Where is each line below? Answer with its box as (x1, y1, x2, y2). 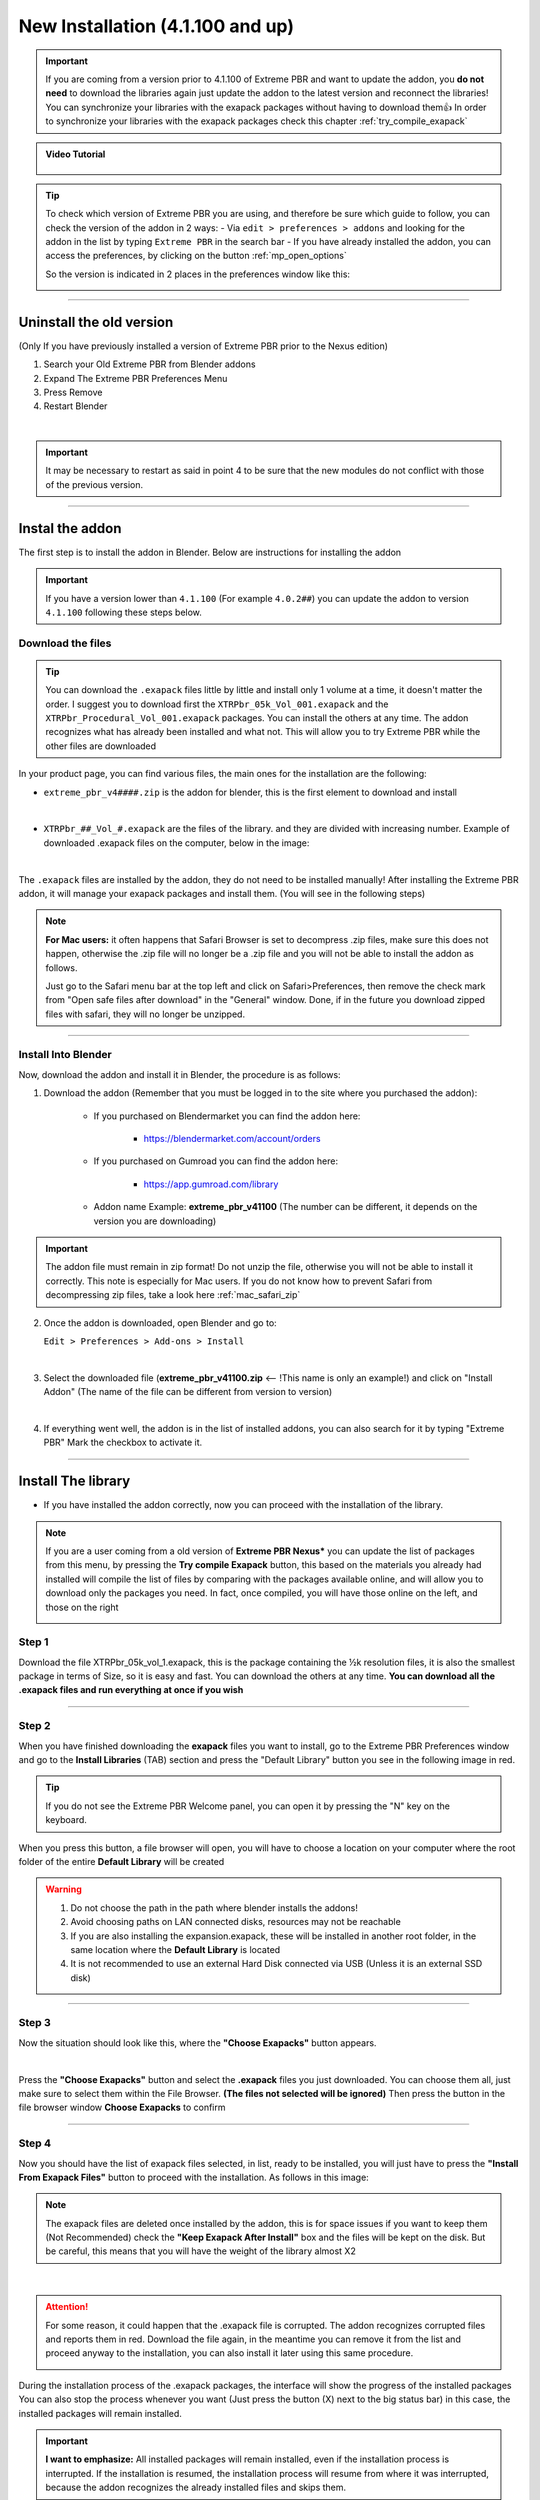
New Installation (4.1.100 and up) (18, 15, 295, 37)
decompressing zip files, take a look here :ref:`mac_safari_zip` (45, 1289, 301, 1301)
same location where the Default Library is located (70, 1943, 281, 1955)
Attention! (45, 2301, 89, 2313)
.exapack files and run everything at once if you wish (18, 1684, 244, 1696)
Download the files (18, 636, 112, 650)
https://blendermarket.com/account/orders (143, 1133, 321, 1145)
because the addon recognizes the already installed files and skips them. (45, 2481, 347, 2494)
